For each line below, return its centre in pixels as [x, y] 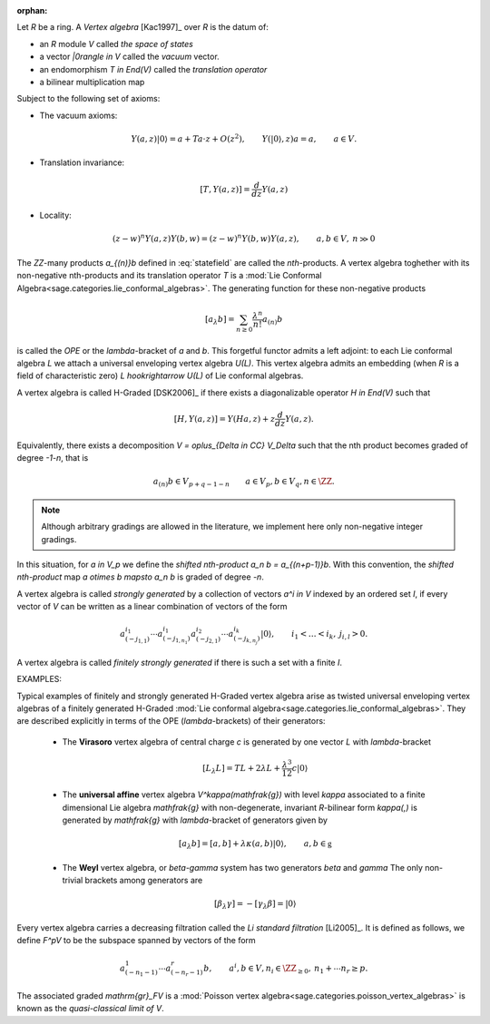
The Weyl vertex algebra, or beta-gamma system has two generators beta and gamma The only [243, 867]
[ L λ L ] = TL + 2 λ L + [242, 769]
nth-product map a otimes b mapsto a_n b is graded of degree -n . [141, 577]
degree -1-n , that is [53, 458]
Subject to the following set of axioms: [88, 99]
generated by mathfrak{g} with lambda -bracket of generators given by [195, 820]
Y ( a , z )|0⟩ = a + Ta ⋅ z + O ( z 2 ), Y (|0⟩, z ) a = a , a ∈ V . [244, 138]
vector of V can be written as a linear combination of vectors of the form [152, 607]
